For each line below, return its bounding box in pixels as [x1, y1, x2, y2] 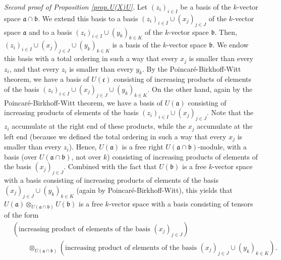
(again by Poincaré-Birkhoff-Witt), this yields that [76, 184, 233, 195]
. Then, [214, 26, 237, 37]
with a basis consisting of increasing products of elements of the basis [4, 175, 219, 185]
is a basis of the [112, 39, 161, 50]
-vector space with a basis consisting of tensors [108, 198, 253, 209]
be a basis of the [180, 2, 231, 12]
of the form [4, 210, 39, 220]
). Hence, [69, 141, 97, 152]
